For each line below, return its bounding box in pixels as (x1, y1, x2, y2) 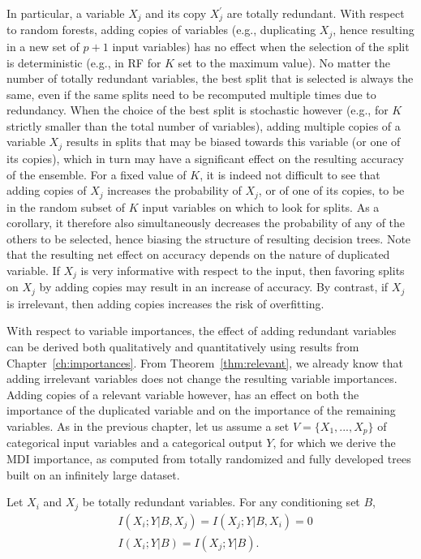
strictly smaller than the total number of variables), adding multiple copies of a (6, 117, 401, 134)
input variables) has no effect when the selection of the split (112, 37, 410, 54)
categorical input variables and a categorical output (6, 434, 263, 451)
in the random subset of (6, 198, 126, 215)
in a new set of (6, 37, 79, 54)
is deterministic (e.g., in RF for (6, 54, 161, 71)
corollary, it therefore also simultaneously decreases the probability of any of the (6, 214, 406, 231)
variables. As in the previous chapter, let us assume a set (6, 418, 290, 434)
